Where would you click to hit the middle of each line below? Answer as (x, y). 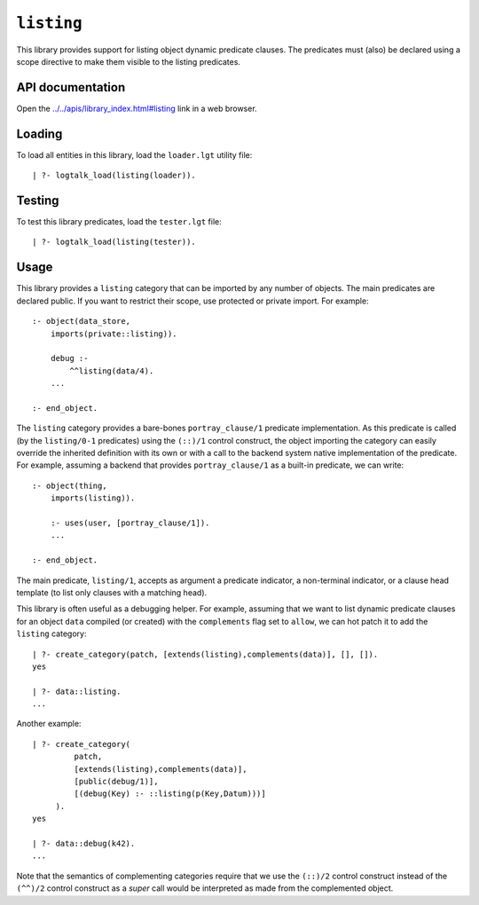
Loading (39, 134)
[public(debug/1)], (116, 782)
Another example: (49, 724)
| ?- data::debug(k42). (84, 843)
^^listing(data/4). (112, 371)
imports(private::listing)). (114, 334)
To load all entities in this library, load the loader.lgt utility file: (134, 154)
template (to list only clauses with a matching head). (112, 592)
